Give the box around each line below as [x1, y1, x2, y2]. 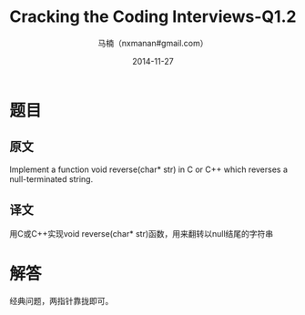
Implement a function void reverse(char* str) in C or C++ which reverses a [9, 164, 289, 175]
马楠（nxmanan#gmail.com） [97, 37, 208, 48]
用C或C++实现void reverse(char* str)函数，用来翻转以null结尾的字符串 [9, 228, 274, 239]
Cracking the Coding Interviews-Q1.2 [9, 6, 297, 27]
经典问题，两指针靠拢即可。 [9, 295, 114, 306]
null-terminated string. [9, 173, 94, 184]
